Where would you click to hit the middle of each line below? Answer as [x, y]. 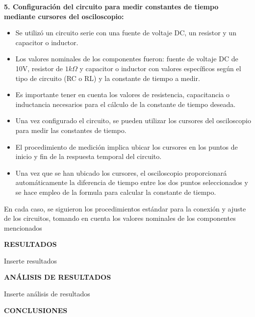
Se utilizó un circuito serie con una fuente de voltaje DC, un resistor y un [126, 33]
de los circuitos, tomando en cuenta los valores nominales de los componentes [120, 218]
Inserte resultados [31, 260]
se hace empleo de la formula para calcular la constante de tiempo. [116, 192]
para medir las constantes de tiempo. [71, 130]
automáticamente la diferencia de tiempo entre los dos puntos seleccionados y [132, 182]
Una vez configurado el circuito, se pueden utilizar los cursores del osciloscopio [133, 120]
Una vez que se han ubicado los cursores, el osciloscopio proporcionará [121, 172]
